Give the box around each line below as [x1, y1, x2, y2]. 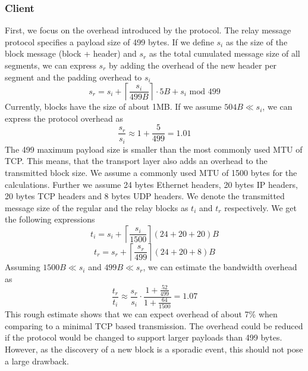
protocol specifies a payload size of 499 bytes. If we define [5, 35, 214, 48]
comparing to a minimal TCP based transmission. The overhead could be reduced [5, 319, 303, 332]
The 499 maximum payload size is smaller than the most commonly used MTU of [5, 143, 303, 155]
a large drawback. [5, 354, 69, 367]
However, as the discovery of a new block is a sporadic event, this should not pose [5, 343, 303, 355]
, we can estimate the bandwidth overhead [143, 261, 297, 273]
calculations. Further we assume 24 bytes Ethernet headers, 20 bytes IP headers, [5, 178, 298, 190]
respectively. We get [224, 201, 297, 214]
